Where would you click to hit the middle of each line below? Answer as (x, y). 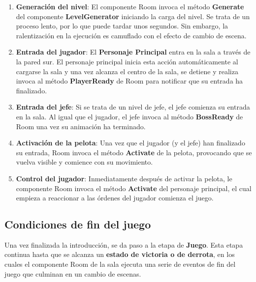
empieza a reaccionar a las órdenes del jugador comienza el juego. (115, 198)
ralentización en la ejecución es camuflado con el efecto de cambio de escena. (131, 35)
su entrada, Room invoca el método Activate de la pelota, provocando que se (134, 152)
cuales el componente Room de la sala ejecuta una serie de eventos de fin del (120, 264)
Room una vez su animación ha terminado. (81, 126)
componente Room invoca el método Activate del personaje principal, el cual (134, 188)
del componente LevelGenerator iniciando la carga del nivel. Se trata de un (133, 16)
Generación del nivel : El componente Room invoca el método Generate (130, 6)
